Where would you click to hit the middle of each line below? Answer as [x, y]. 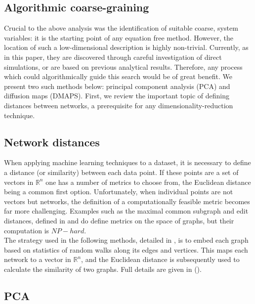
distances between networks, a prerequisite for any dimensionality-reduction [119, 105]
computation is [27, 230]
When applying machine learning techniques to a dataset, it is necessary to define [127, 162]
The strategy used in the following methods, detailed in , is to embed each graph [126, 240]
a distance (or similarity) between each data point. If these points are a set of [121, 172]
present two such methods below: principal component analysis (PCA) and [117, 86]
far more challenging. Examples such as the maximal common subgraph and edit [126, 211]
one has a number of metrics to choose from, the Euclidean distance [148, 182]
